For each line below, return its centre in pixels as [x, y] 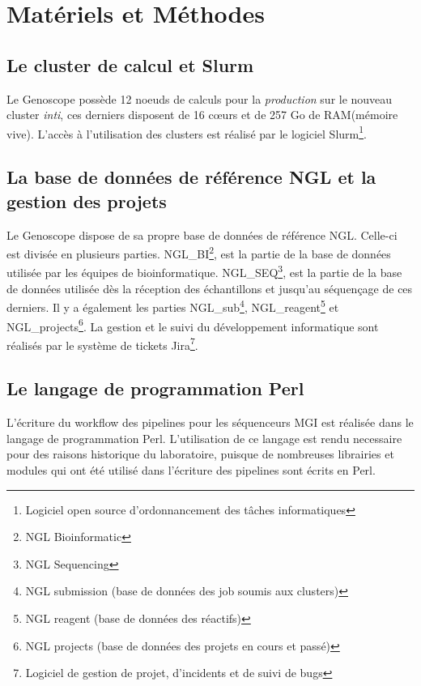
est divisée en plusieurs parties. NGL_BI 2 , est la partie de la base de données [199, 252]
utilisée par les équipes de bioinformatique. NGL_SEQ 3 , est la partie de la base [204, 271]
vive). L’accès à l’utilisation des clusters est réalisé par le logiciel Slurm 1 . [187, 132]
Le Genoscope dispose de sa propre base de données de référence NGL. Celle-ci [202, 234]
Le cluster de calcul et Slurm [130, 64]
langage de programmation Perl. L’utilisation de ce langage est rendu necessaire [204, 438]
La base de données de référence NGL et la [191, 177]
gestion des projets [87, 200]
